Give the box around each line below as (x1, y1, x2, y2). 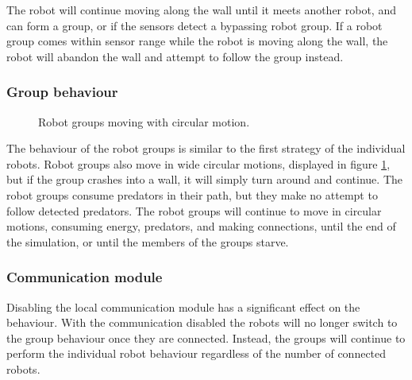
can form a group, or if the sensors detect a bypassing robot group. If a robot (6, 17, 383, 33)
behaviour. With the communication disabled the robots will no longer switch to (6, 314, 398, 331)
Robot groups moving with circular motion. (38, 113, 250, 130)
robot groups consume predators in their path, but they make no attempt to (6, 186, 378, 203)
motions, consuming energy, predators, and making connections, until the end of (6, 218, 396, 235)
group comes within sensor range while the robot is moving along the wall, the (6, 33, 388, 49)
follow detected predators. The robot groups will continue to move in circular (6, 202, 382, 219)
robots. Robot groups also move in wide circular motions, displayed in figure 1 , (6, 155, 391, 172)
